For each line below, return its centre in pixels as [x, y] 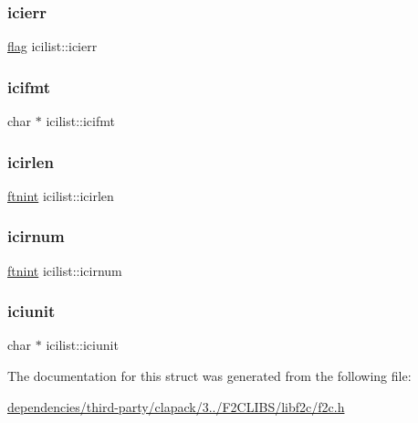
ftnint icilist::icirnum [65, 270]
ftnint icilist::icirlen [61, 195]
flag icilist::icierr [52, 46]
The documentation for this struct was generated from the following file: [209, 376]
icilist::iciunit [82, 345]
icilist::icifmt [80, 121]
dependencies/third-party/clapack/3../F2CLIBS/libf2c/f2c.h [176, 406]
